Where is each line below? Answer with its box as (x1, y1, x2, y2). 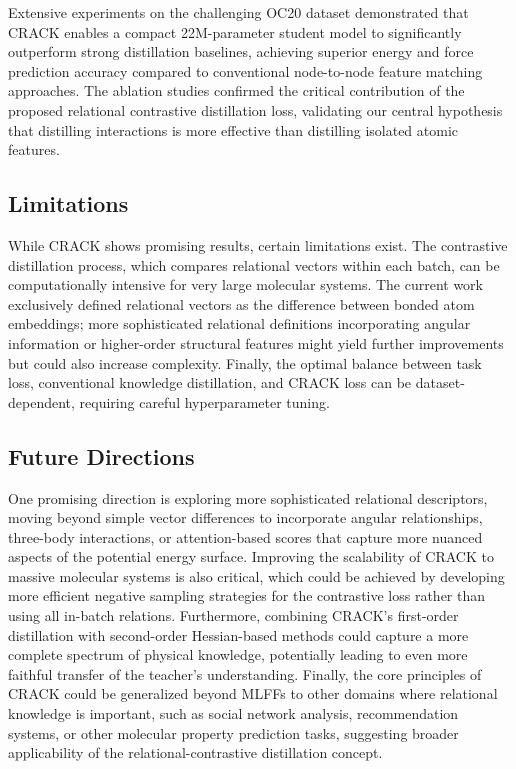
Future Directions (8, 440, 195, 471)
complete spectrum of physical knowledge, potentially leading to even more (8, 644, 468, 665)
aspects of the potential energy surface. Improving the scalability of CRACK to (8, 546, 494, 567)
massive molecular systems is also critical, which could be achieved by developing (8, 565, 505, 586)
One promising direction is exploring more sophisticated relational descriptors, (8, 487, 488, 508)
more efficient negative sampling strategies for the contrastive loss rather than (8, 585, 486, 606)
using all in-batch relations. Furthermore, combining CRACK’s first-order (8, 605, 459, 626)
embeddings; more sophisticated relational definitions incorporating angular (8, 313, 471, 334)
